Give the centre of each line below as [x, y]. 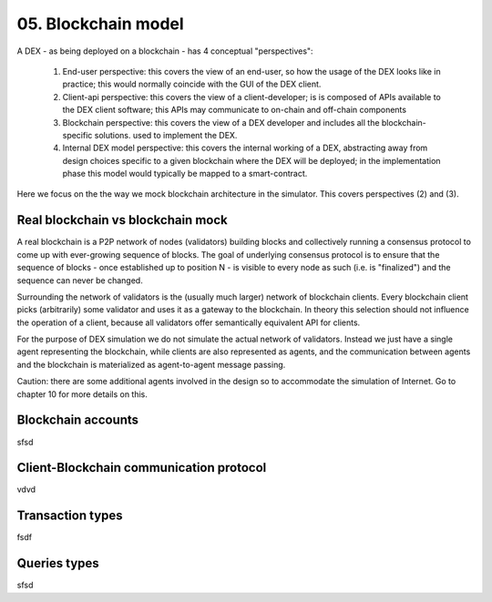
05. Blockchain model [100, 24]
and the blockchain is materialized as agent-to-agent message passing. [151, 364]
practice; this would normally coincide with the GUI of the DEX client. [192, 84]
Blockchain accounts [78, 420]
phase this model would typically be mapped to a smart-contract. [185, 174]
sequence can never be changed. [80, 280]
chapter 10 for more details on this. [82, 394]
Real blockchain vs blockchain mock [122, 220]
